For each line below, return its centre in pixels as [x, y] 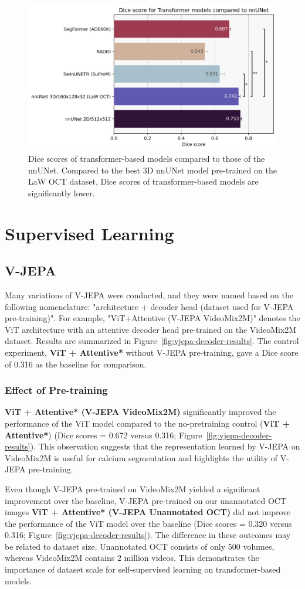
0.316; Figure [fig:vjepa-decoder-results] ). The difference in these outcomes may [148, 535]
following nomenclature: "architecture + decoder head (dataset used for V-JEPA [149, 306]
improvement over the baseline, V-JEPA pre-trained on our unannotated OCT [145, 500]
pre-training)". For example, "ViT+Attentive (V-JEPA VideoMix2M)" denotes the [152, 318]
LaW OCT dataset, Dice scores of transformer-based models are [143, 181]
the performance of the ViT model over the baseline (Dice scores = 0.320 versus [148, 523]
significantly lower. [62, 193]
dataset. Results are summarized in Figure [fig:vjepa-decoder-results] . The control [152, 341]
